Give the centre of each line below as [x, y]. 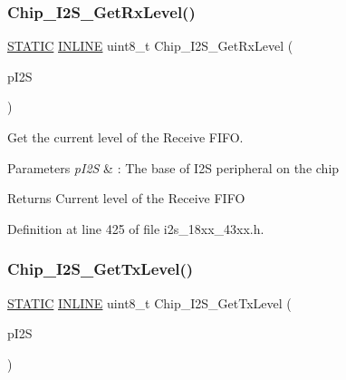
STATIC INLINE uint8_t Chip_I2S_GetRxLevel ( [150, 46]
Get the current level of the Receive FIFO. [125, 137]
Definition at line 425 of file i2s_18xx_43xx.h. [136, 228]
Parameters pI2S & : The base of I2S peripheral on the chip [173, 167]
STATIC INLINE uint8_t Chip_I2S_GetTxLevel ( [149, 302]
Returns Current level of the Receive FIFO [126, 198]
